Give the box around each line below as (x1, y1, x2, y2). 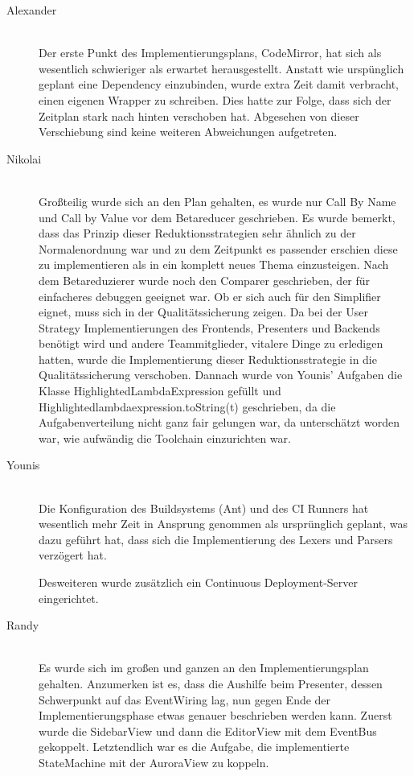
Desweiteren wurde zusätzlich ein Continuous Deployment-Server (39, 574, 359, 590)
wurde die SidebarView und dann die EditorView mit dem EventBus (39, 722, 377, 739)
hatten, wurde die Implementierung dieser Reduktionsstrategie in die (39, 350, 377, 367)
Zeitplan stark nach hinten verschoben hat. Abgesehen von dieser (39, 107, 359, 124)
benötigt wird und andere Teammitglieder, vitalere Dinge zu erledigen (39, 335, 383, 352)
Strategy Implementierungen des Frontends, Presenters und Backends (39, 319, 380, 336)
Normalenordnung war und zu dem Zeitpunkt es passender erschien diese (39, 240, 398, 257)
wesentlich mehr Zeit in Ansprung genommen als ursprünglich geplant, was (39, 515, 408, 532)
